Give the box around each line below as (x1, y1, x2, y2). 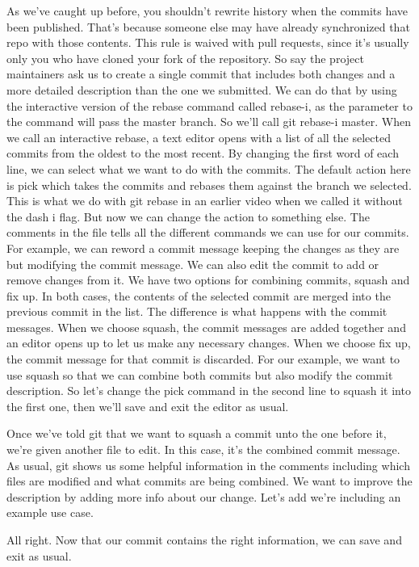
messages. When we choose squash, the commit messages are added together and (6, 318, 406, 335)
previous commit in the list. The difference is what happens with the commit (6, 303, 388, 320)
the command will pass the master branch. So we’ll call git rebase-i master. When (6, 113, 411, 130)
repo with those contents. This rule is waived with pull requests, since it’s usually (6, 34, 409, 51)
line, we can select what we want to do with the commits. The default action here (6, 160, 411, 177)
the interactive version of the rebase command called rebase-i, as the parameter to (6, 97, 413, 114)
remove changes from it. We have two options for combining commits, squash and (6, 271, 410, 288)
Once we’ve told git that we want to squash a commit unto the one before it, (6, 425, 387, 442)
